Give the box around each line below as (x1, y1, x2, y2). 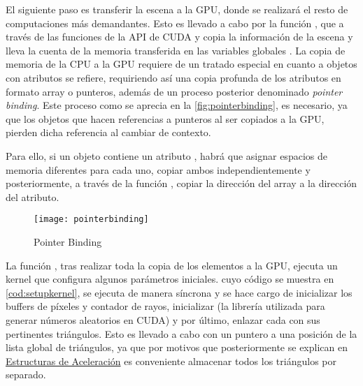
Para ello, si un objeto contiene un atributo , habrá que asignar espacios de (6, 148, 327, 163)
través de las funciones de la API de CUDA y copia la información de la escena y (6, 29, 353, 44)
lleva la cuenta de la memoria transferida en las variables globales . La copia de (6, 43, 346, 57)
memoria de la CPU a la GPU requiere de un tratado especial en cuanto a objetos (6, 57, 357, 71)
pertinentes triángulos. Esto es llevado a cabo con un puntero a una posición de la (6, 326, 357, 341)
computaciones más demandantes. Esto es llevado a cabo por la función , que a (6, 15, 344, 30)
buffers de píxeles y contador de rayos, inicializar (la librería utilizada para (6, 299, 325, 313)
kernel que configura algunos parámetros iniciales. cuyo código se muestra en (6, 272, 334, 286)
